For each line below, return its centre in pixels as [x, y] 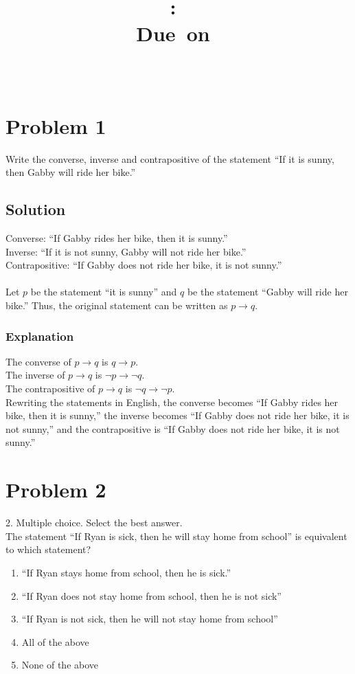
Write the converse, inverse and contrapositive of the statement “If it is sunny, [170, 158]
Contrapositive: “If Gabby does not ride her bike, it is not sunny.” [144, 265]
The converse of [38, 361]
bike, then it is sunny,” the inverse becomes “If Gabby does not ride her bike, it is [177, 415]
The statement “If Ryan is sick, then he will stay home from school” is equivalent [176, 536]
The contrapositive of [50, 389]
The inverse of [35, 375]
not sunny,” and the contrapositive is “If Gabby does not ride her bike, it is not [173, 428]
